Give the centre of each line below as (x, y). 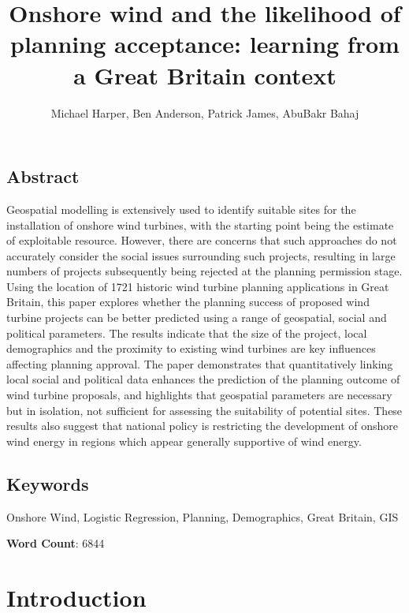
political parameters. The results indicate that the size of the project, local (187, 333)
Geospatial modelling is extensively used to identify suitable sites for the (181, 209)
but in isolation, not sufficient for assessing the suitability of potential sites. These (204, 410)
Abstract (43, 176)
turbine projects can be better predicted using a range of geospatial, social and (197, 318)
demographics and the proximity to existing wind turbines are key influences (191, 348)
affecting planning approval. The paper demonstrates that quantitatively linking (200, 363)
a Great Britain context (205, 75)
